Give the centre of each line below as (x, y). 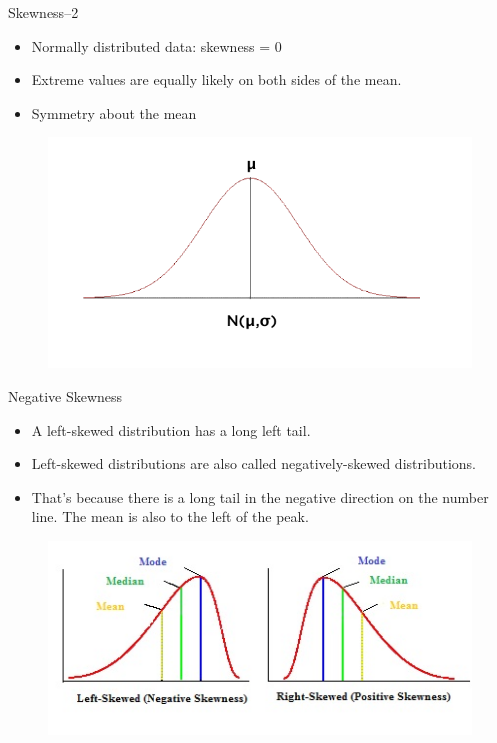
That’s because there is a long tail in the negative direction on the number (260, 496)
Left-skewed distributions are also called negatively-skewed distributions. (253, 463)
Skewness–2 (43, 12)
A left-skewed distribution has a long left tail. (171, 429)
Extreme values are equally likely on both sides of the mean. (216, 79)
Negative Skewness (65, 395)
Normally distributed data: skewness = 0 (156, 45)
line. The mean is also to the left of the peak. (170, 516)
